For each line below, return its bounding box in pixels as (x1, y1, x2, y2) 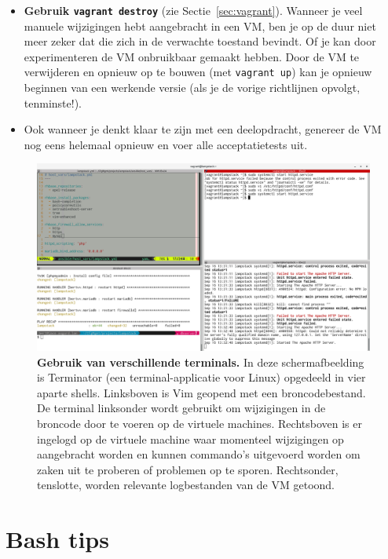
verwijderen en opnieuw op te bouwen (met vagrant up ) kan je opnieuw (24, 64, 372, 80)
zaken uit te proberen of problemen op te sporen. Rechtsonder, (37, 461, 339, 477)
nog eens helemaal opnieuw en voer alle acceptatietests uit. (24, 136, 308, 152)
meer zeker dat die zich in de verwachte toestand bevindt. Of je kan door (24, 33, 376, 49)
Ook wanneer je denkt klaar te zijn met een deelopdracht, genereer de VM (24, 121, 382, 137)
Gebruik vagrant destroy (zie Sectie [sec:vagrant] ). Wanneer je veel (24, 2, 363, 18)
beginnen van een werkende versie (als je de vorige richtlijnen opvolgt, (24, 79, 361, 96)
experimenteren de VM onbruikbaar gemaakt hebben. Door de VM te (24, 48, 360, 64)
